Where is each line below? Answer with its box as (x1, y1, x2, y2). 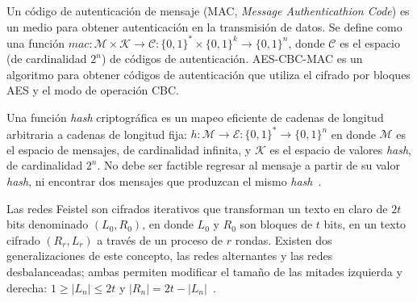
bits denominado (6, 216, 89, 233)
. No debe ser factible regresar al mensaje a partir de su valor (97, 157, 400, 174)
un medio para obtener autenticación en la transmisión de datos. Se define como (6, 18, 402, 35)
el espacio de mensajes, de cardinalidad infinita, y (6, 141, 252, 157)
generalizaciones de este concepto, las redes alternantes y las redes (6, 247, 333, 264)
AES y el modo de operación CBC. (6, 82, 179, 99)
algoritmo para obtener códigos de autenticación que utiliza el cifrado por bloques (6, 65, 411, 82)
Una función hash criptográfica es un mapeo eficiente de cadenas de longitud (6, 109, 384, 126)
